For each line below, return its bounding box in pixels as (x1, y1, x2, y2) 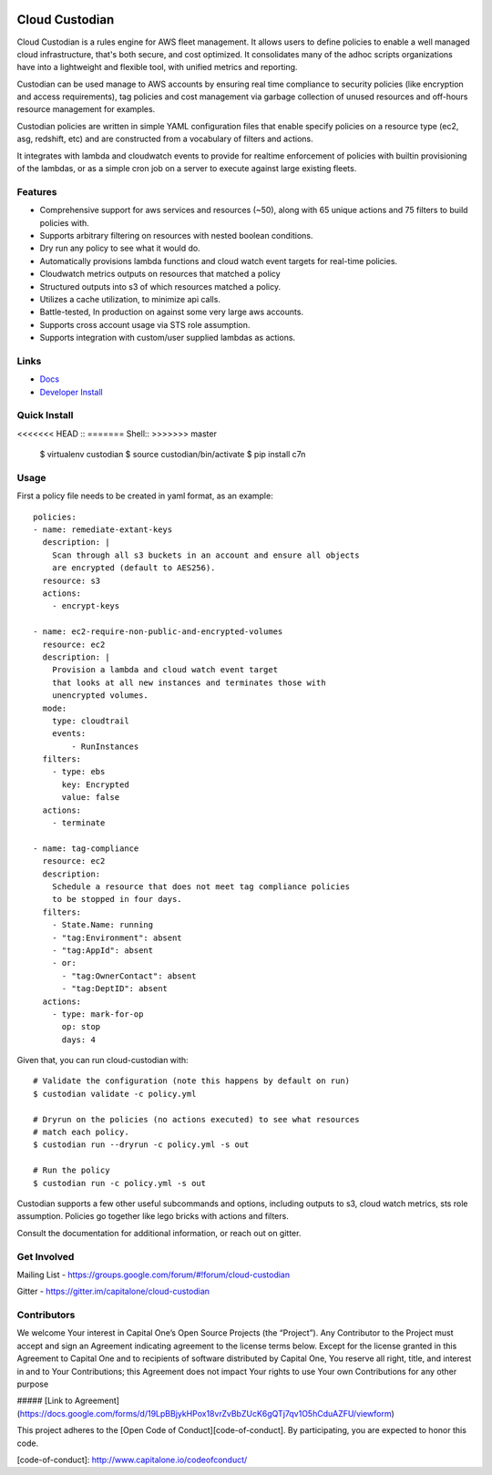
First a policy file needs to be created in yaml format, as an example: (16, 490, 273, 501)
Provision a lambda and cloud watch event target (51, 665, 278, 675)
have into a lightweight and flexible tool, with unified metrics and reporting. (16, 62, 298, 73)
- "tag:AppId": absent (51, 945, 154, 956)
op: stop (61, 1021, 101, 1032)
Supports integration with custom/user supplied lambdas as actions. (39, 333, 296, 343)
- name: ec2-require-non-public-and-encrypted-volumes (33, 627, 283, 637)
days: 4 (61, 1034, 96, 1045)
